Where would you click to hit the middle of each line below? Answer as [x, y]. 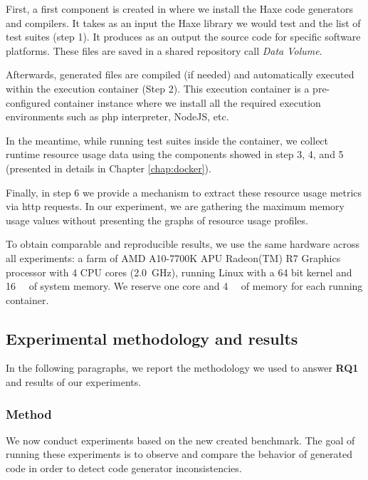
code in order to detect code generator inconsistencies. [124, 468]
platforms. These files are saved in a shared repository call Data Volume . [164, 50]
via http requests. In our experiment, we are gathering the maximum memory [175, 206]
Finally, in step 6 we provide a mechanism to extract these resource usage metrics [184, 192]
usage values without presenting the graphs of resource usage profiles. [157, 220]
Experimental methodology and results [152, 338]
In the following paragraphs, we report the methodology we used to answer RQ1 [182, 368]
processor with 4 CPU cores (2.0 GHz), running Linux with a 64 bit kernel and [179, 272]
